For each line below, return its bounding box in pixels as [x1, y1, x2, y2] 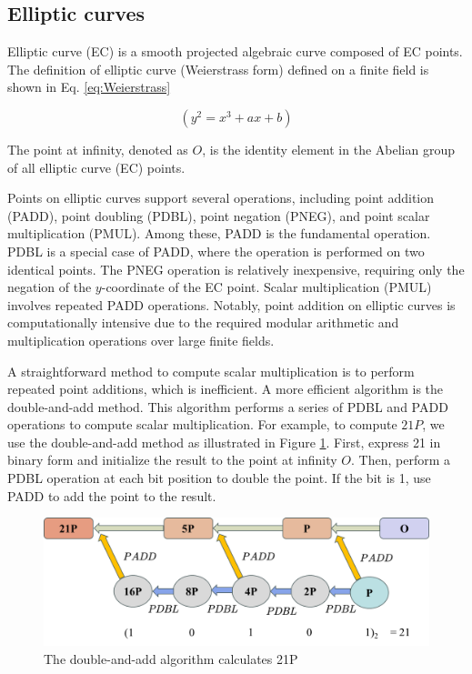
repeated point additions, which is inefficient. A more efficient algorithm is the [7, 379, 444, 398]
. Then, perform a [351, 450, 451, 469]
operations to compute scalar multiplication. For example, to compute [7, 415, 397, 434]
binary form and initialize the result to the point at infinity [7, 450, 337, 469]
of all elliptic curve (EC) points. [7, 157, 186, 176]
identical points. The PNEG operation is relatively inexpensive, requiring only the [7, 259, 465, 278]
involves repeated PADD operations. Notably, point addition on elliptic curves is [7, 295, 456, 314]
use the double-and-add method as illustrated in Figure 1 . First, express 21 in [7, 432, 441, 451]
